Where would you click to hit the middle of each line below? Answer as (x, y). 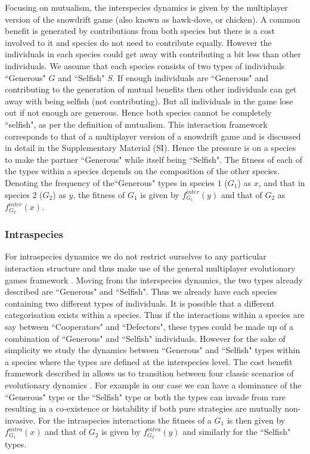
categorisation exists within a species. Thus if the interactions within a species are (155, 315)
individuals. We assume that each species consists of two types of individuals (145, 65)
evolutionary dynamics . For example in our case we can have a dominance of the (153, 384)
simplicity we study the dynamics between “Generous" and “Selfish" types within (153, 350)
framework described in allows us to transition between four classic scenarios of (149, 373)
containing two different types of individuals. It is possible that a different (140, 303)
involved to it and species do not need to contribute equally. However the (138, 42)
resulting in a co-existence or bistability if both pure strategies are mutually (143, 408)
